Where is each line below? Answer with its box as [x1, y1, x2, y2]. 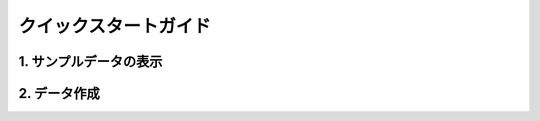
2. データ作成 [18, 85, 100, 102]
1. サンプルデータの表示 [18, 53, 163, 70]
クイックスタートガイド [18, 15, 212, 37]
